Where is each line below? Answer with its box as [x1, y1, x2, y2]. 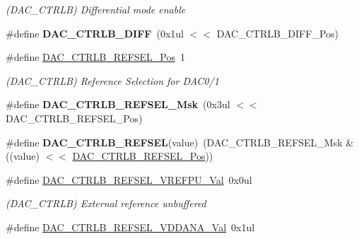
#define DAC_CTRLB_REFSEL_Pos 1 [6, 49, 186, 64]
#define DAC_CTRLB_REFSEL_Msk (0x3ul [6, 97, 230, 112]
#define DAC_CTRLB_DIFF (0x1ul [6, 25, 184, 40]
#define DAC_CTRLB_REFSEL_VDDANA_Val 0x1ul [6, 219, 255, 234]
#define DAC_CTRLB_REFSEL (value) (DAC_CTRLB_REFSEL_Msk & [6, 134, 354, 149]
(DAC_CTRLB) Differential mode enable [6, 2, 186, 16]
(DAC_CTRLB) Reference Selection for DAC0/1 [6, 73, 219, 88]
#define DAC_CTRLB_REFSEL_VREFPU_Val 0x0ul [6, 172, 252, 187]
